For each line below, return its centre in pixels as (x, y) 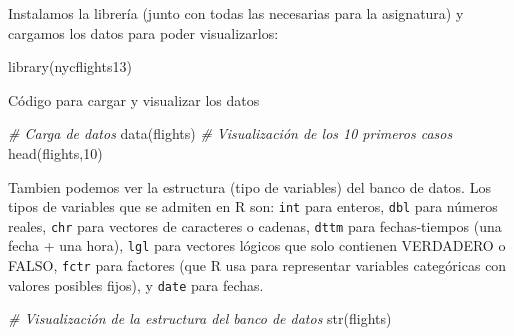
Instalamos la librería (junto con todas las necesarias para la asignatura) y (236, 13)
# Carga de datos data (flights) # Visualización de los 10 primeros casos (230, 133)
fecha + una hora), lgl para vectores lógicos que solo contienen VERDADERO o (257, 245)
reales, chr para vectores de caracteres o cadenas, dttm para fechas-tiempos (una (255, 225)
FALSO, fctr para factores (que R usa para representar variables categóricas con (257, 265)
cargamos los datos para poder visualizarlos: (143, 32)
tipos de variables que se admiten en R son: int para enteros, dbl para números (253, 206)
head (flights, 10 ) (55, 152)
